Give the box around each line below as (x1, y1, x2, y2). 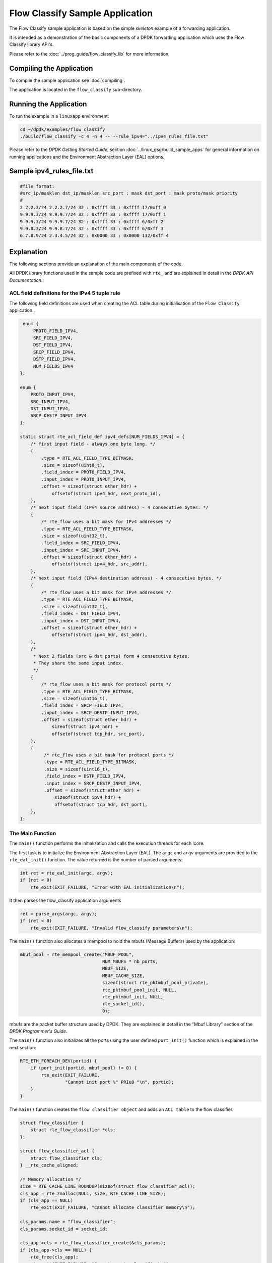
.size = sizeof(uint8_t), (41, 462, 105, 468)
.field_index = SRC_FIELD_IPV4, (41, 540, 121, 546)
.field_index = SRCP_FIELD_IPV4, (41, 703, 124, 708)
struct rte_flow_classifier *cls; (30, 1127, 116, 1133)
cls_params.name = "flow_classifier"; (20, 1219, 116, 1225)
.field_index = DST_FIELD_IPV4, (41, 611, 121, 616)
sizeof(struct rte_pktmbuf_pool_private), (102, 980, 209, 986)
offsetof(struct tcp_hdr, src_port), (51, 731, 145, 737)
